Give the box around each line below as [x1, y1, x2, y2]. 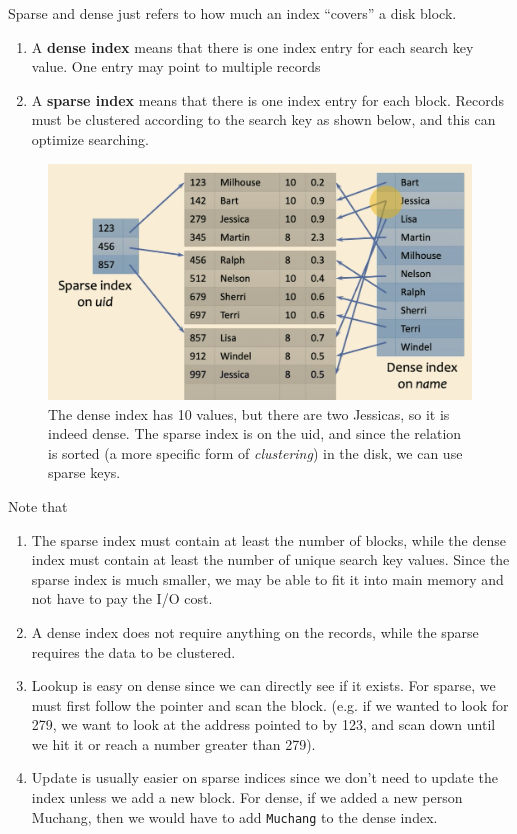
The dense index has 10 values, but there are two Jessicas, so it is [48, 403, 450, 424]
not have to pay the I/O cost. [31, 588, 213, 609]
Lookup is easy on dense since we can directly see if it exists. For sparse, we [31, 675, 496, 696]
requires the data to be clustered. [31, 641, 236, 662]
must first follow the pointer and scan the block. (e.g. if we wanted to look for [31, 694, 509, 715]
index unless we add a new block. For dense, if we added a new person [31, 787, 463, 808]
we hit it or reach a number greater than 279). [31, 733, 316, 754]
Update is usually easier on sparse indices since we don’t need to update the [31, 767, 498, 788]
